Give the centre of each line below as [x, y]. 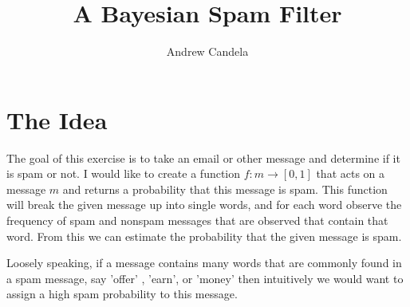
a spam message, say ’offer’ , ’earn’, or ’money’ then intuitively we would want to [205, 278]
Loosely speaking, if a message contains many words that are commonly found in [204, 263]
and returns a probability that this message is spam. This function [225, 189]
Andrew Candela [207, 51]
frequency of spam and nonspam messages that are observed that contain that [197, 220]
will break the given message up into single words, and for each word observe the [204, 205]
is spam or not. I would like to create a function [124, 173]
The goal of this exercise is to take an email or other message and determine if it [203, 157]
